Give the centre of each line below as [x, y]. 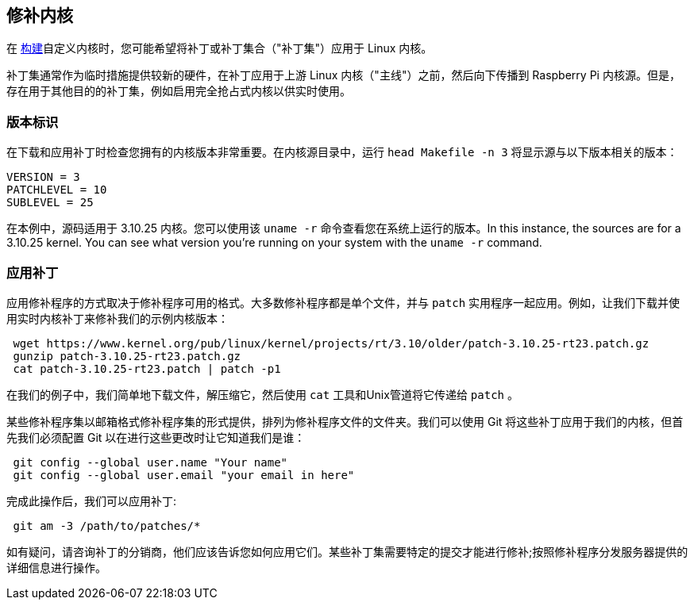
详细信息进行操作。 [56, 567]
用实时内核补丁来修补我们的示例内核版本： [118, 318]
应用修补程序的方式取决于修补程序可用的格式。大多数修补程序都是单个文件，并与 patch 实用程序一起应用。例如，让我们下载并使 [343, 302]
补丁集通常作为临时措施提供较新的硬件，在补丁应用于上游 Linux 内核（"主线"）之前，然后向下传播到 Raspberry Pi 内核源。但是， [343, 75]
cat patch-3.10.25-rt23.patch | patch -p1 [147, 368]
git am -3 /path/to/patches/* [107, 525]
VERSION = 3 [43, 177]
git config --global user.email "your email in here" [184, 475]
